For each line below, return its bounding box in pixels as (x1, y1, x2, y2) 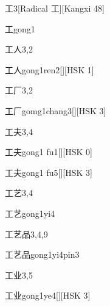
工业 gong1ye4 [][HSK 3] (5, 289, 91, 302)
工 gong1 (5, 22, 35, 35)
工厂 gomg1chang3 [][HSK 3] (5, 104, 106, 117)
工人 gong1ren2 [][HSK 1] (5, 63, 94, 76)
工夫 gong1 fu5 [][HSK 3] (5, 166, 92, 178)
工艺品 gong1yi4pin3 (5, 248, 80, 261)
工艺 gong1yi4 (5, 206, 55, 219)
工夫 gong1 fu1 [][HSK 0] (5, 145, 92, 158)
